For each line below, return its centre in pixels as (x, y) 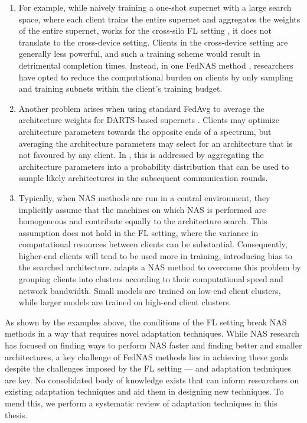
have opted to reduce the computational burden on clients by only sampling (156, 77)
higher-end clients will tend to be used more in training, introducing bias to (155, 255)
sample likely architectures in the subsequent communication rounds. (143, 178)
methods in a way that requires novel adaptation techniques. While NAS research (152, 333)
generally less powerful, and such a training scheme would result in (139, 54)
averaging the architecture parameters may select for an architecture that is (156, 143)
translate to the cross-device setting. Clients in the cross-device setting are (153, 42)
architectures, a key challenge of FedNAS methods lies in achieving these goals (147, 356)
